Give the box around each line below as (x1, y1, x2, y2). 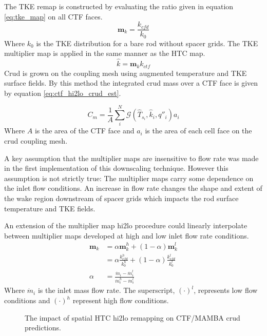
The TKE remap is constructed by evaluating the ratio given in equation (4, 1, 234, 11)
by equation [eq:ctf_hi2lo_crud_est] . (4, 87, 121, 98)
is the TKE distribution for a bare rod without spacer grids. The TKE (36, 37, 258, 48)
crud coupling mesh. (4, 135, 68, 146)
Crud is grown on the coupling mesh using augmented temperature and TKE (4, 67, 247, 78)
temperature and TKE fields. (4, 203, 96, 213)
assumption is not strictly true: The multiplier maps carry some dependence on (4, 172, 254, 183)
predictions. (25, 322, 61, 333)
